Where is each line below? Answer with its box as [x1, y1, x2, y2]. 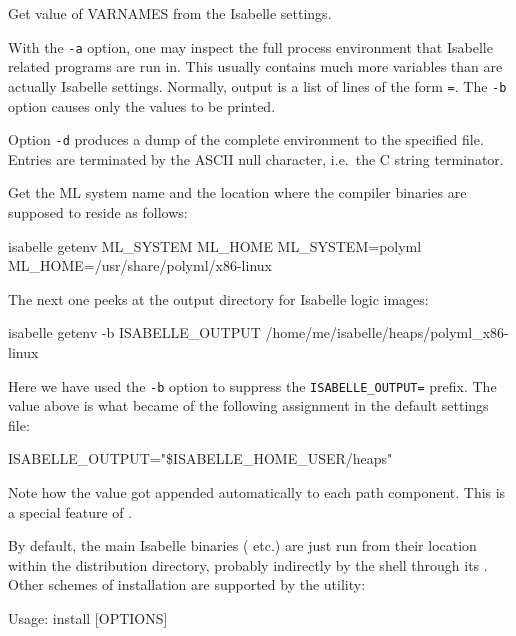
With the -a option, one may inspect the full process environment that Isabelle [8, 36, 493, 57]
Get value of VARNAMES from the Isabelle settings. [8, 3, 332, 23]
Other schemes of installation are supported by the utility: [8, 574, 366, 595]
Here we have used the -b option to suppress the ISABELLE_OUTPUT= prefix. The [8, 375, 497, 396]
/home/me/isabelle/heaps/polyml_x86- [265, 322, 509, 343]
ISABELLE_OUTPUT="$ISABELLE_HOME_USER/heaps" [8, 448, 393, 469]
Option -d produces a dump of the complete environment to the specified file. [8, 129, 484, 150]
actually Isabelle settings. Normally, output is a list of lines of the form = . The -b [8, 75, 507, 96]
